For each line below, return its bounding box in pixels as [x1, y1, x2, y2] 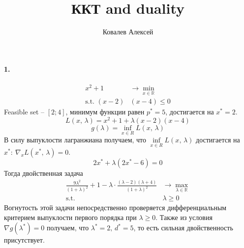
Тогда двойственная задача [4, 168, 83, 178]
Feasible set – [4, 107, 44, 117]
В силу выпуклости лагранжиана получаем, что [4, 135, 147, 145]
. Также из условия [155, 212, 213, 222]
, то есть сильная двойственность [133, 222, 233, 233]
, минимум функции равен [65, 107, 145, 117]
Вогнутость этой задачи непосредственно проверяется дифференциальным [4, 202, 227, 213]
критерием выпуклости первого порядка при [4, 212, 137, 222]
